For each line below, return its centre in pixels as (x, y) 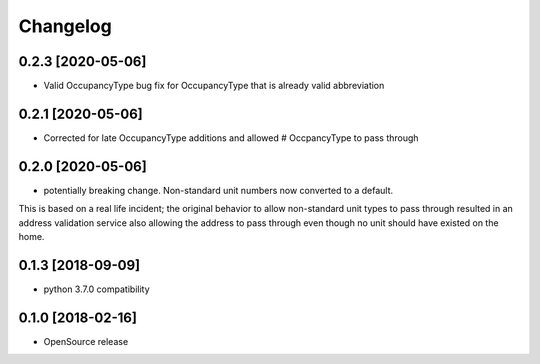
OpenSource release (86, 341)
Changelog (65, 26)
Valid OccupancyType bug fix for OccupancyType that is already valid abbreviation (214, 86)
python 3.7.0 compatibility (96, 289)
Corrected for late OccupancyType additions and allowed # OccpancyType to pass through (231, 137)
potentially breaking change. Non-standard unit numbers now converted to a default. (218, 190)
